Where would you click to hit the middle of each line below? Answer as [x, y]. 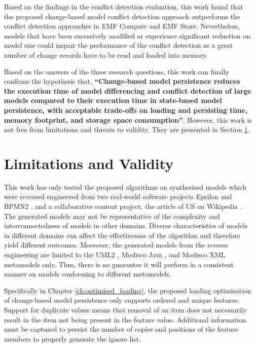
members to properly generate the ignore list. [73, 338]
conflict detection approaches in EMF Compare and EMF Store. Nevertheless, [122, 26]
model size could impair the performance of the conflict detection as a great [118, 45]
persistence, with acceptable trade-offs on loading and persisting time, [126, 110]
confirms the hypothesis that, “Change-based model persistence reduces [122, 81]
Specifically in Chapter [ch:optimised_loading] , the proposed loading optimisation [128, 290]
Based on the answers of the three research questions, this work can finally [117, 71]
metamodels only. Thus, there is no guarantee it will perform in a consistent [119, 264]
